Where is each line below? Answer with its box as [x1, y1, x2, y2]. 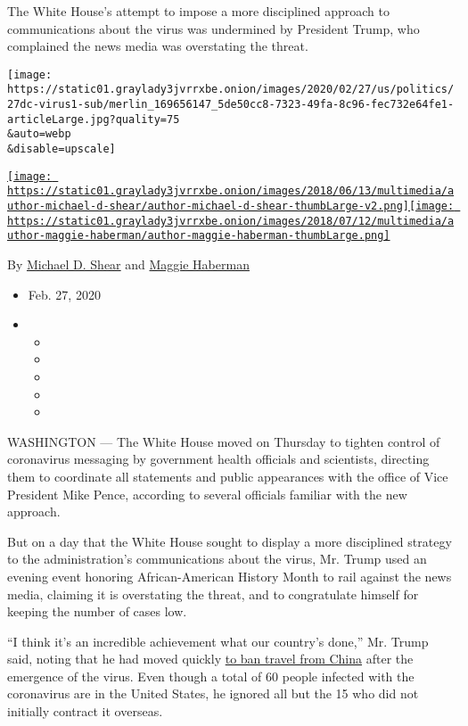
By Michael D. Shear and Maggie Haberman [7, 255, 250, 273]
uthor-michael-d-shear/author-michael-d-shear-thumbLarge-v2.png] [7, 200, 410, 213]
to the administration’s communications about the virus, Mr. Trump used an [7, 549, 427, 568]
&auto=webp [7, 128, 71, 141]
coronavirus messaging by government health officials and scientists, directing [7, 450, 430, 468]
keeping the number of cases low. [7, 602, 187, 621]
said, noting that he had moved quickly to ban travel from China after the [7, 649, 414, 668]
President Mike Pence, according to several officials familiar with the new [7, 484, 407, 503]
